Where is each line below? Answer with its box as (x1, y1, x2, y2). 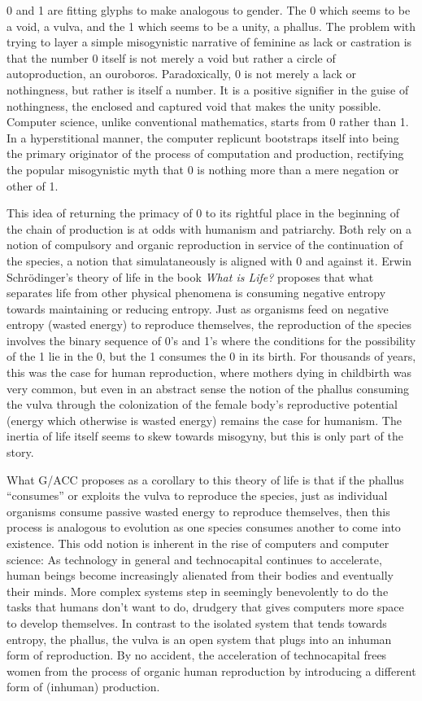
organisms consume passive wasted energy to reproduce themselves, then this (7, 502, 390, 519)
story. (7, 444, 34, 461)
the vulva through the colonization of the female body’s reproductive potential (7, 396, 398, 413)
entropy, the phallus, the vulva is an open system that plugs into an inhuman (7, 630, 392, 647)
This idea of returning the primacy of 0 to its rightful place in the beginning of (7, 204, 399, 221)
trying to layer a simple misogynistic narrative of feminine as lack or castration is (7, 33, 412, 50)
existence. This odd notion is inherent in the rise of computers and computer (7, 535, 389, 551)
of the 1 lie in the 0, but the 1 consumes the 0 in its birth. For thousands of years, (7, 348, 416, 365)
